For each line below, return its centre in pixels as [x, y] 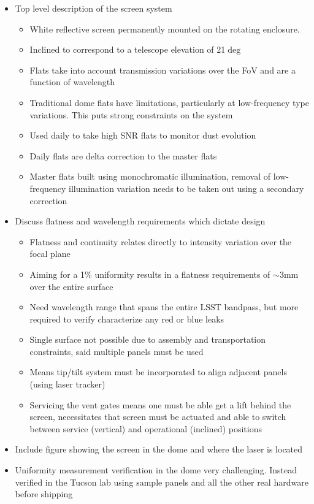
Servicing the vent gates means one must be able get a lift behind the [160, 404]
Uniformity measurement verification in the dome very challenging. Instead [156, 470]
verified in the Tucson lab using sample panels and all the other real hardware [162, 482]
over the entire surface [71, 286]
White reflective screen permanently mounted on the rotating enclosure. [165, 29]
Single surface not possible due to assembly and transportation [148, 339]
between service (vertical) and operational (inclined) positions [146, 428]
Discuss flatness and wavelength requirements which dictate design [140, 221]
